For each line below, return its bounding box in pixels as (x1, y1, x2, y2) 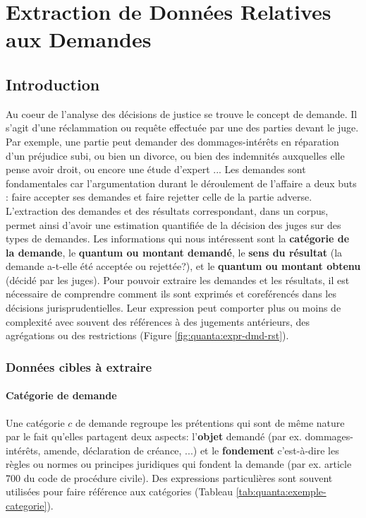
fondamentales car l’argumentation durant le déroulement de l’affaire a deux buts (6, 175, 357, 190)
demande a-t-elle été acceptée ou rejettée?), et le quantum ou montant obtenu (6, 259, 361, 273)
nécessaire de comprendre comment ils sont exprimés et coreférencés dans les (6, 286, 336, 301)
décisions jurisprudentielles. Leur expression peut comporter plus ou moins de (6, 300, 341, 315)
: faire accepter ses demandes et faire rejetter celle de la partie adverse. (6, 189, 312, 204)
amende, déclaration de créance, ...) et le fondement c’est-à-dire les (44, 442, 339, 457)
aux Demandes (6, 25, 152, 54)
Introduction (6, 73, 100, 95)
